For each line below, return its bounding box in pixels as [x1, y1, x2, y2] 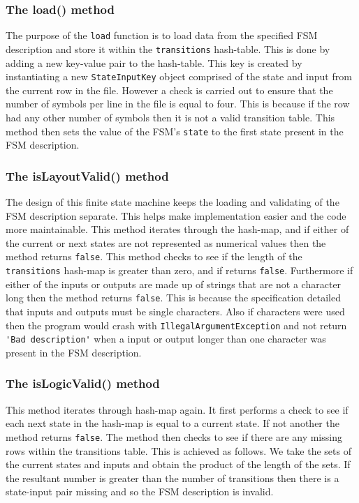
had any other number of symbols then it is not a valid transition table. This [6, 110, 335, 124]
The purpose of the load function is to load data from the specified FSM [6, 28, 318, 43]
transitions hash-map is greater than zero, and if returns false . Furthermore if [6, 263, 353, 278]
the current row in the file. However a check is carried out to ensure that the [6, 82, 333, 97]
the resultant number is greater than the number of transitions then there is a [6, 470, 339, 485]
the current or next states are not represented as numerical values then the [6, 235, 326, 250]
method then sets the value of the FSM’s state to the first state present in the [6, 123, 344, 138]
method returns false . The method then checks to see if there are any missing [6, 429, 342, 444]
